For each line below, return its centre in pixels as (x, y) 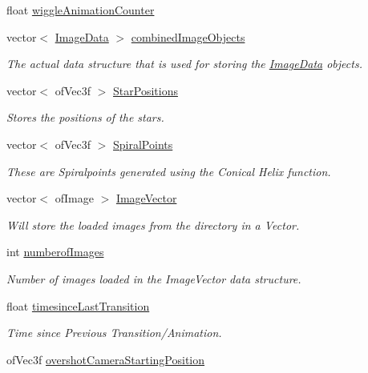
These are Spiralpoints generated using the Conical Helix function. (169, 171)
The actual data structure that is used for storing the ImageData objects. (184, 64)
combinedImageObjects (188, 36)
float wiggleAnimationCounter (81, 10)
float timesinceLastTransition (78, 305)
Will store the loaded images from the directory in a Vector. (153, 225)
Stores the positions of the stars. (85, 117)
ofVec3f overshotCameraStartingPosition (106, 359)
